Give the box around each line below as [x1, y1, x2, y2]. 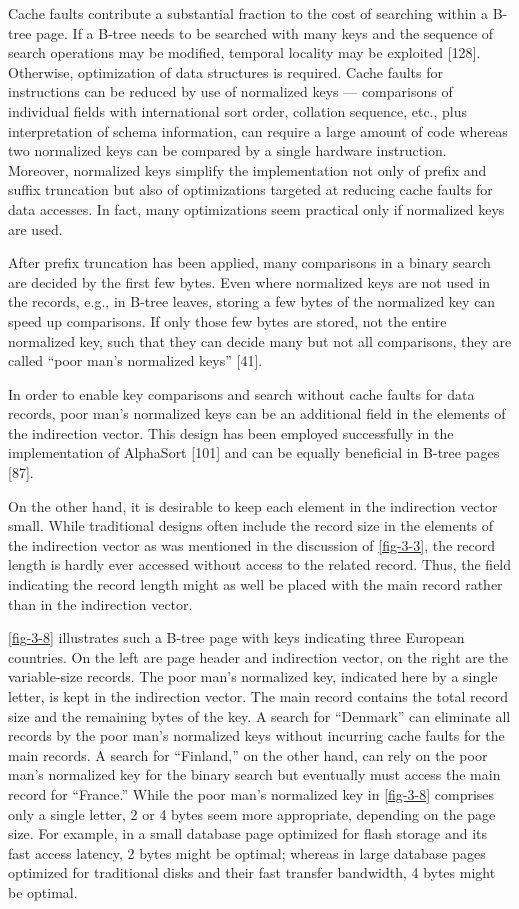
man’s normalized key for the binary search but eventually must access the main [8, 764, 501, 785]
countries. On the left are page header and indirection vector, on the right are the [8, 646, 509, 667]
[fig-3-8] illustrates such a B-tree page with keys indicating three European [8, 627, 465, 648]
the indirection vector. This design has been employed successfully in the [8, 422, 454, 443]
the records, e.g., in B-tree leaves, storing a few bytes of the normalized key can [8, 291, 496, 312]
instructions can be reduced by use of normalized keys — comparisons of [8, 81, 453, 102]
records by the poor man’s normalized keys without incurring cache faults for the [8, 725, 505, 746]
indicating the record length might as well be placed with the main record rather [8, 574, 503, 595]
